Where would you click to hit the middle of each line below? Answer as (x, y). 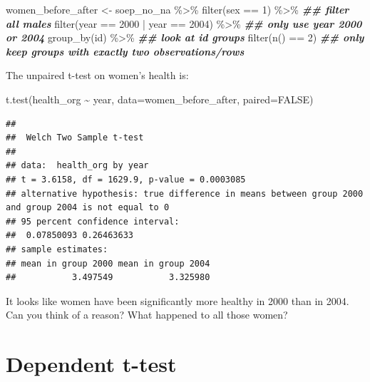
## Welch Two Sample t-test (75, 138)
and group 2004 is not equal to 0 (88, 208)
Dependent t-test (91, 364)
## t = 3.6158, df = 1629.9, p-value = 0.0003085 (126, 179)
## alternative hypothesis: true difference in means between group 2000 (185, 193)
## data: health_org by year (77, 166)
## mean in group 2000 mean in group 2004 (108, 263)
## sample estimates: (57, 249)
